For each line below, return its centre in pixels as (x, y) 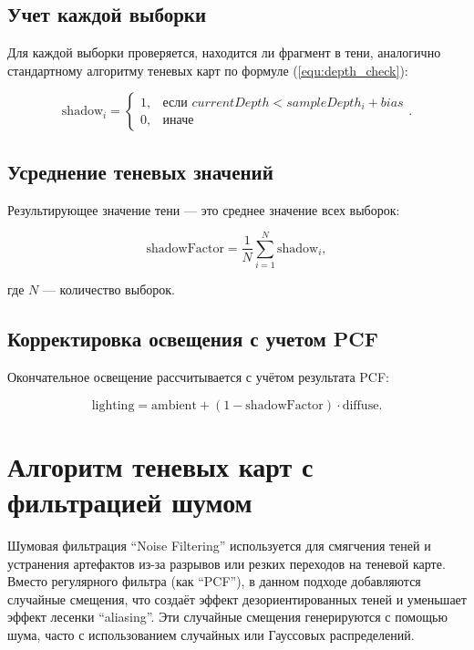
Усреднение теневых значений (140, 171)
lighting (113, 405)
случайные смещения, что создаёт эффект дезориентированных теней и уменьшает (237, 598)
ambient (174, 405)
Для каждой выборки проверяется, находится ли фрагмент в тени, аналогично (224, 52)
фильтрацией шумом (130, 502)
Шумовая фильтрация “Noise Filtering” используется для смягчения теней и (219, 546)
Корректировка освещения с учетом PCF (193, 339)
